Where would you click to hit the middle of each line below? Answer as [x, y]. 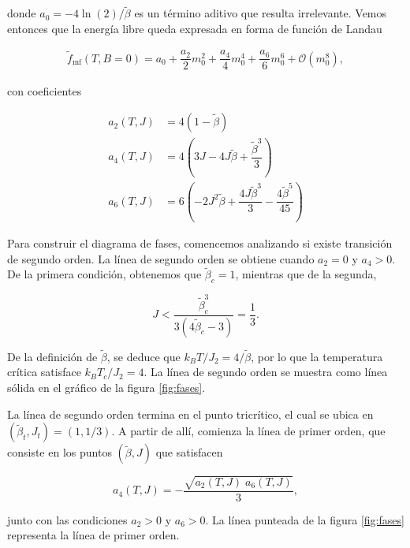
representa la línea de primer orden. [93, 535]
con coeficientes [45, 90]
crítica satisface [44, 372]
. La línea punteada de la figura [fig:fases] [305, 519]
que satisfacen [189, 452]
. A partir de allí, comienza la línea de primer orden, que [248, 431]
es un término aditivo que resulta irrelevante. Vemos [261, 13]
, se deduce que [143, 356]
